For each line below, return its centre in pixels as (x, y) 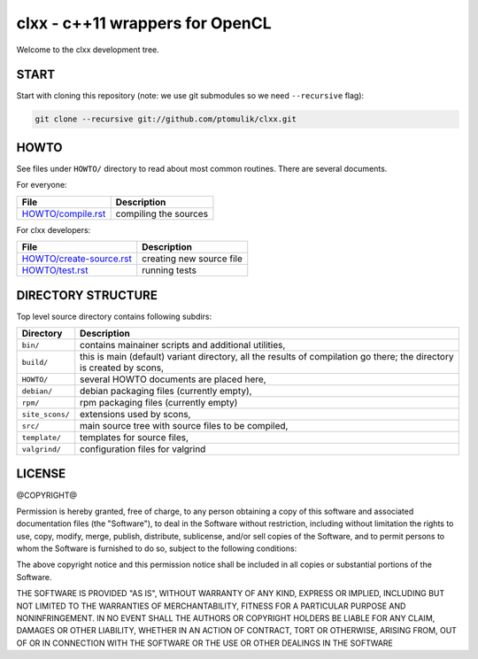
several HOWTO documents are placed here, (173, 379)
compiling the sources (162, 213)
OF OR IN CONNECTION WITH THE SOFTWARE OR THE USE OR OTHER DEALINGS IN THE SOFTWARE (205, 643)
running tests (169, 270)
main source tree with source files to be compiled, (184, 426)
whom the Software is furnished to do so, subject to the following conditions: (157, 548)
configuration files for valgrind (143, 449)
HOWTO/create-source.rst (77, 259)
